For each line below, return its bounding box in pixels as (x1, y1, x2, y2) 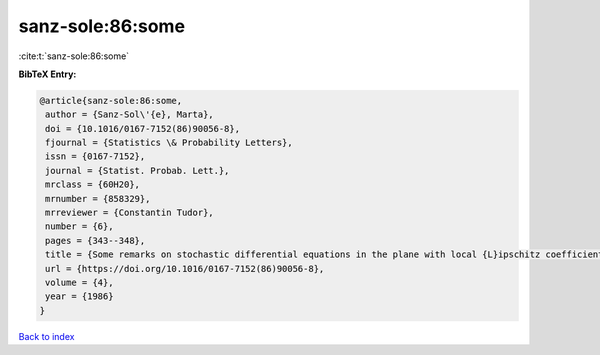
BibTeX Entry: (18, 68, 77, 80)
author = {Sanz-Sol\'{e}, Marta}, (45, 109, 214, 120)
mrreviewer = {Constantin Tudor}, (45, 207, 214, 219)
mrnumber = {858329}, (45, 193, 151, 204)
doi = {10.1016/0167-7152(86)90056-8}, (45, 123, 240, 134)
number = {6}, (45, 221, 114, 232)
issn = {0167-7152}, (45, 151, 146, 162)
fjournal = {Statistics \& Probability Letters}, (45, 137, 294, 149)
